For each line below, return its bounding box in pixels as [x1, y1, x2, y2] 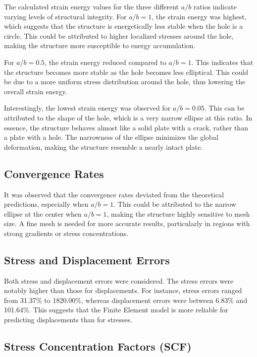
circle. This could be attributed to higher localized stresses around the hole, [4, 30, 234, 41]
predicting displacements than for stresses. [4, 314, 132, 325]
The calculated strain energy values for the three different [4, 1, 179, 11]
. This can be [204, 103, 245, 113]
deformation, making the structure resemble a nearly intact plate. [4, 141, 203, 152]
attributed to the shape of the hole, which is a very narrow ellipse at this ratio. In [4, 112, 253, 122]
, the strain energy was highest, [152, 11, 247, 21]
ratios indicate [193, 1, 237, 11]
